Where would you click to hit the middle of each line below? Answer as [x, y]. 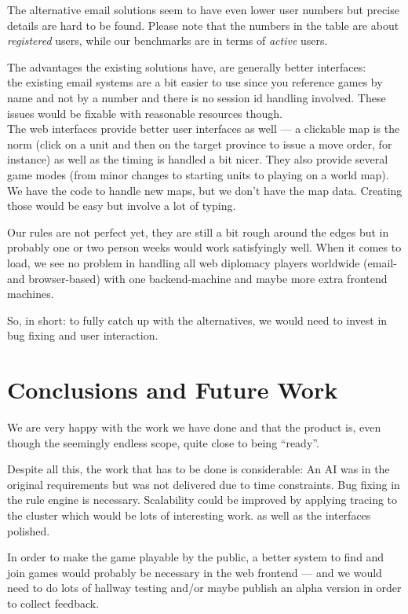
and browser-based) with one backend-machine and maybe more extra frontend [197, 278]
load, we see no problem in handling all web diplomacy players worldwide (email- [202, 262]
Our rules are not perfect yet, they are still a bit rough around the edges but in [198, 232]
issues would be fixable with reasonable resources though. [145, 113]
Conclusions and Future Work [173, 390]
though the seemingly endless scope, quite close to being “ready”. [163, 442]
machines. [31, 294]
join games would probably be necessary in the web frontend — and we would [195, 572]
